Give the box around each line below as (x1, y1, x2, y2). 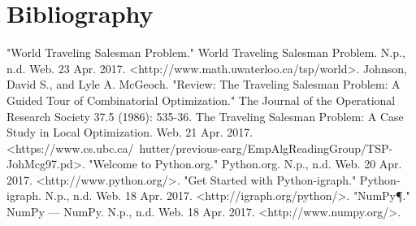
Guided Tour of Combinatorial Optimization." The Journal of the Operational (6, 91, 396, 108)
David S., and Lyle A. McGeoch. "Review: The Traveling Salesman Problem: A (6, 76, 401, 93)
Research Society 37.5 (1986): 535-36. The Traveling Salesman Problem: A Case (6, 107, 404, 124)
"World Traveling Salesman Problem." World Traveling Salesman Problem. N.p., (6, 44, 405, 61)
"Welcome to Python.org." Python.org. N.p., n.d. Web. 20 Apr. (89, 155, 402, 172)
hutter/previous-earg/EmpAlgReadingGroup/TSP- (139, 139, 393, 156)
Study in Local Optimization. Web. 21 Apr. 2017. (6, 124, 253, 141)
